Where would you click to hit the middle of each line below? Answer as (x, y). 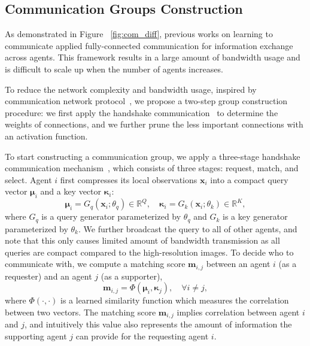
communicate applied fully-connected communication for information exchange (149, 45)
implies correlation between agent (238, 312)
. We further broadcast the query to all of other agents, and (188, 228)
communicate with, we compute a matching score (95, 264)
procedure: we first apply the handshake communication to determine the (142, 112)
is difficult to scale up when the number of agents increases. (114, 69)
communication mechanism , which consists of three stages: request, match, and (152, 168)
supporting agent (36, 336)
